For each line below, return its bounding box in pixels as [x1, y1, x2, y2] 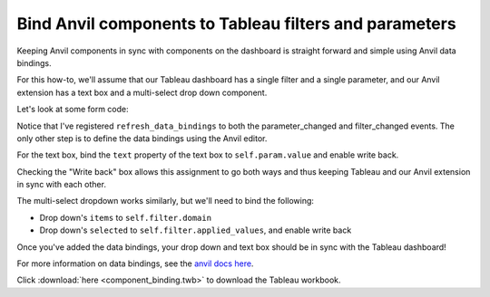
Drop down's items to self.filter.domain [39, 212, 212, 223]
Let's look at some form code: [16, 104, 129, 115]
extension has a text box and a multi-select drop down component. [16, 87, 268, 98]
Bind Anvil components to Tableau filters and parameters [16, 14, 457, 34]
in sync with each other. [16, 179, 106, 190]
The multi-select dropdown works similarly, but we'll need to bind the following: [16, 196, 315, 206]
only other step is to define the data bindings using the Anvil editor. [16, 132, 268, 144]
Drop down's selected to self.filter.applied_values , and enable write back [39, 225, 352, 235]
